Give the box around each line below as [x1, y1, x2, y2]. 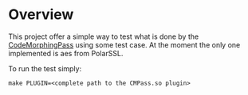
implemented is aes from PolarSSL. [8, 48, 124, 58]
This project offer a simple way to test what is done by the [8, 32, 199, 41]
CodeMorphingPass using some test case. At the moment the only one [8, 40, 241, 49]
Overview [8, 6, 74, 24]
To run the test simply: [8, 63, 82, 73]
